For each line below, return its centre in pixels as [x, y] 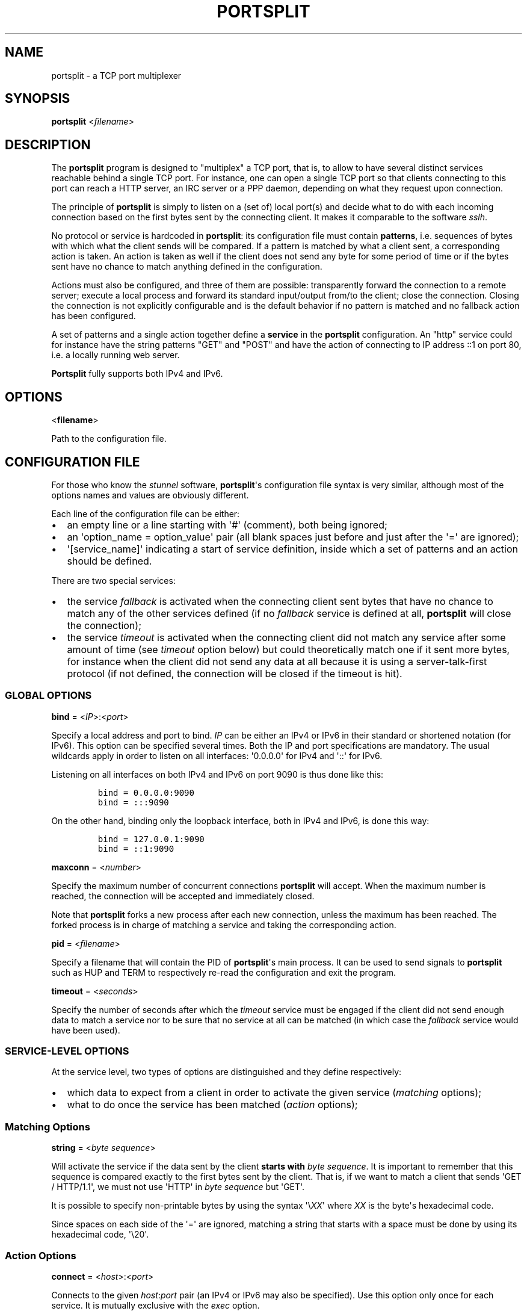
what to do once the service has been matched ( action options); [212, 1105]
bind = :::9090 [133, 802]
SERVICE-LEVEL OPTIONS [67, 1051]
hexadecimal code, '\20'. [100, 1235]
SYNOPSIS [38, 99]
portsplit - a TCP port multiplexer [116, 75]
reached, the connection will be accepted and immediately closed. [183, 896]
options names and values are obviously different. [150, 495]
